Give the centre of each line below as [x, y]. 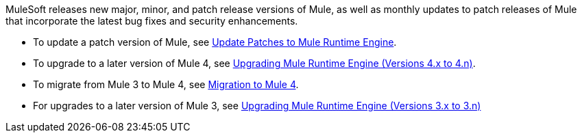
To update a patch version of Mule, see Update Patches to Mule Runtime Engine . [215, 42]
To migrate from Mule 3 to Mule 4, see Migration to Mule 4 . [166, 84]
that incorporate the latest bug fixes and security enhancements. [152, 21]
